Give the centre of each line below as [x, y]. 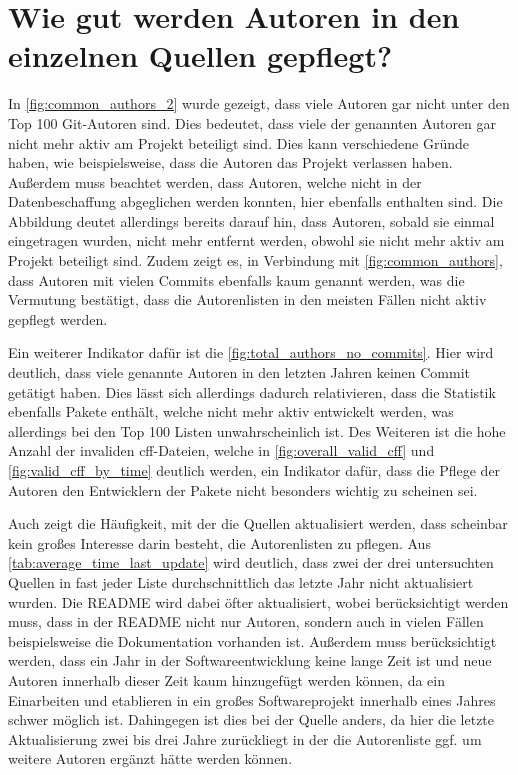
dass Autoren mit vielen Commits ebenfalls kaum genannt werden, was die [236, 279]
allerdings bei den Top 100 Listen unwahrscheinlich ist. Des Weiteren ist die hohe [257, 430]
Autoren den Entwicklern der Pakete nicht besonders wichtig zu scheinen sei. [243, 489]
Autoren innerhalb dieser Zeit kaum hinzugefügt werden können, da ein [226, 679]
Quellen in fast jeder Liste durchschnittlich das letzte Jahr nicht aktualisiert [241, 581]
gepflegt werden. [58, 318]
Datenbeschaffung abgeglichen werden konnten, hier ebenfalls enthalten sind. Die [255, 201]
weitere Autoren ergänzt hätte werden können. [150, 758]
